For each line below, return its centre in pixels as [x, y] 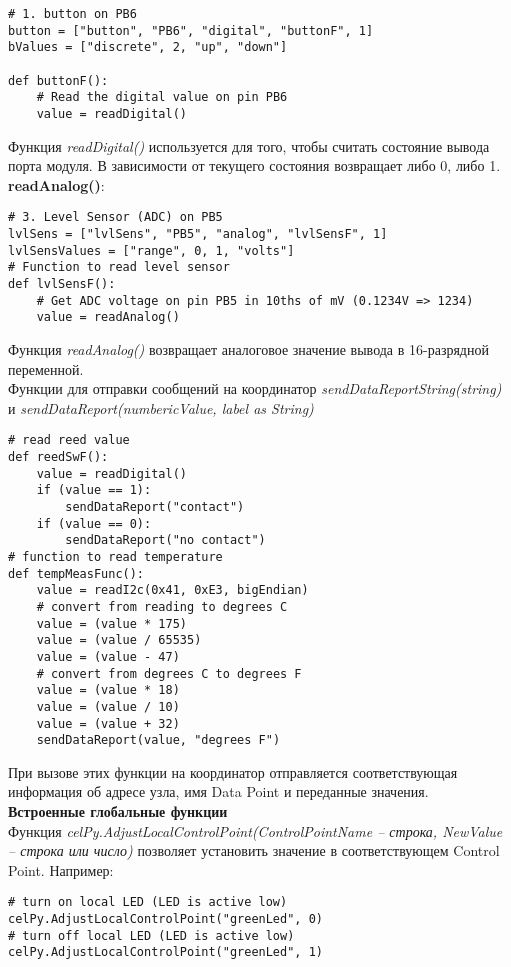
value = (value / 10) [108, 706]
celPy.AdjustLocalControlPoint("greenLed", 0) [165, 919]
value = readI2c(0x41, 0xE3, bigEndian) [172, 590]
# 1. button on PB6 [72, 14]
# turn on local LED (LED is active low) [148, 902]
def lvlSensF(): [62, 284]
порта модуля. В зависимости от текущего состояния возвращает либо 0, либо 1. [254, 165]
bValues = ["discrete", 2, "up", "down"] [148, 47]
